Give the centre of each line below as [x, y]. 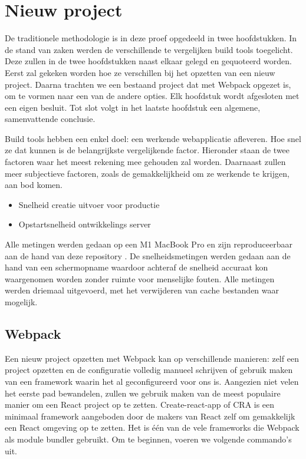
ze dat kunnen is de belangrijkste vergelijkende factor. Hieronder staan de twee [147, 150]
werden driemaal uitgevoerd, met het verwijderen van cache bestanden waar [142, 290]
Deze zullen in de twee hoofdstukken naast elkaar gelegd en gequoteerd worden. [148, 61]
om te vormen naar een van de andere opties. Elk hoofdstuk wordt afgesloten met [152, 96]
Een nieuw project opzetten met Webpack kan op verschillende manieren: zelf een [152, 358]
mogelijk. [21, 302]
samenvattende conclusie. [50, 119]
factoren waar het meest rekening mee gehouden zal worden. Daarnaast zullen [145, 162]
